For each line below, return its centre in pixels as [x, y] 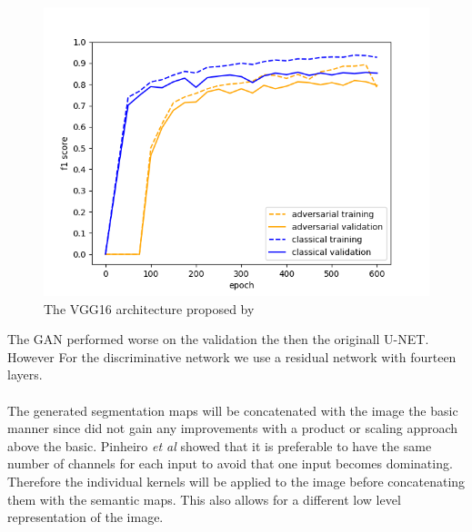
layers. [25, 374]
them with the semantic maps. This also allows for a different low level [204, 499]
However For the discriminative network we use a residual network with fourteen [232, 356]
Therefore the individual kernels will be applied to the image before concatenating [236, 481]
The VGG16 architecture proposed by [149, 308]
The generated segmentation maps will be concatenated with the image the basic [233, 410]
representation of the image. [85, 517]
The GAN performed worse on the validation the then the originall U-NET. [218, 339]
